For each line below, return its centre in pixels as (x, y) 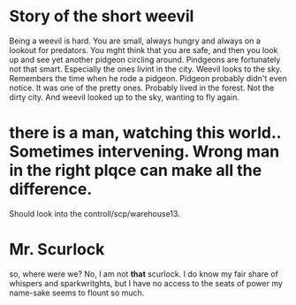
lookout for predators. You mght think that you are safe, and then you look (144, 50)
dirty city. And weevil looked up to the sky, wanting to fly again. (125, 97)
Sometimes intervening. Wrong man (144, 152)
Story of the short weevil (102, 16)
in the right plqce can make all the (136, 171)
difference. (51, 190)
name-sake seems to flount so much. (77, 293)
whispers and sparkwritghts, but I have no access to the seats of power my (146, 283)
